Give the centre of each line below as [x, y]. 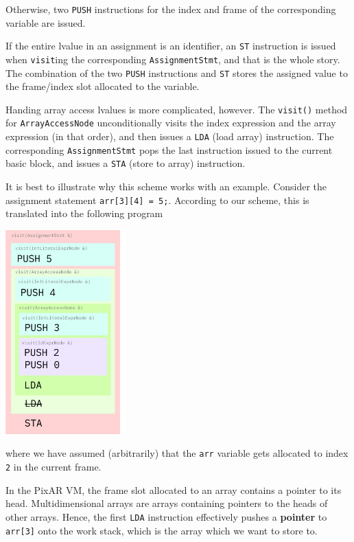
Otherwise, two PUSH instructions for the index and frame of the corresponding [171, 9]
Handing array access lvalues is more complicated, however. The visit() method [177, 109]
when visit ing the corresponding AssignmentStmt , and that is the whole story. [173, 59]
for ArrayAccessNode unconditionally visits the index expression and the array [171, 123]
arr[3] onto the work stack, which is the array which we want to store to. [162, 530]
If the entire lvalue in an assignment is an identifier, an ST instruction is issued [171, 46]
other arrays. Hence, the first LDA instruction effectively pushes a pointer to [166, 516]
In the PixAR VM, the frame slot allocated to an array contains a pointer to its [174, 489]
